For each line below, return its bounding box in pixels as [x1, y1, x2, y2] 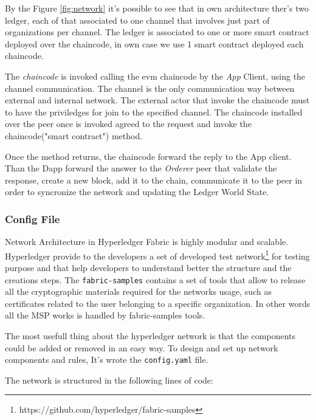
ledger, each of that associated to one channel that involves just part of [5, 13, 270, 26]
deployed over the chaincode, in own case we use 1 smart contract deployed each [5, 37, 304, 50]
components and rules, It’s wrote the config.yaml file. [5, 353, 208, 366]
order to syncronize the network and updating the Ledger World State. [5, 185, 269, 198]
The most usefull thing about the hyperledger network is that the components [5, 329, 295, 342]
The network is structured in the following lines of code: [5, 373, 213, 386]
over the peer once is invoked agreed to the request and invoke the [5, 117, 252, 130]
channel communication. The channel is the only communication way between [5, 81, 295, 94]
